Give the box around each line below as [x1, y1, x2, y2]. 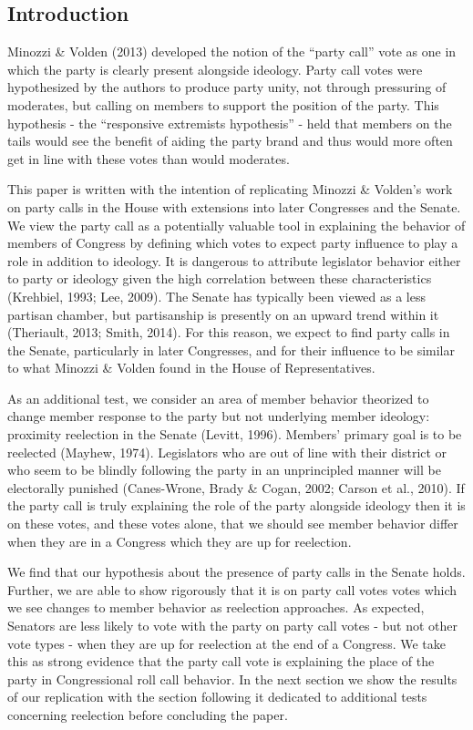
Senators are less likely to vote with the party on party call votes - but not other [7, 616, 458, 635]
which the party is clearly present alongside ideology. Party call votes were [7, 59, 423, 78]
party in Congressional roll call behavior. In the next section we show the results [7, 669, 458, 688]
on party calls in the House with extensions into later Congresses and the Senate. [7, 197, 461, 216]
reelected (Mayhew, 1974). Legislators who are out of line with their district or [7, 442, 447, 461]
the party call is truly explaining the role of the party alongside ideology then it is [7, 496, 466, 515]
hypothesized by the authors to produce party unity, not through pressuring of [7, 77, 447, 97]
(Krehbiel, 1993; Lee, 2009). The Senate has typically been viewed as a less [7, 286, 426, 305]
